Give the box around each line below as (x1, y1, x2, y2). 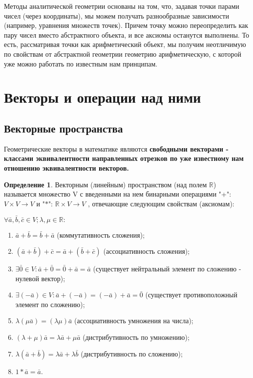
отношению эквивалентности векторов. (4, 162, 129, 173)
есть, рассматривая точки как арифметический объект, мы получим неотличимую (4, 39, 246, 49)
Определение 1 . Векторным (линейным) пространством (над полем (4, 179, 207, 189)
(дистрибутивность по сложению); (81, 348, 183, 358)
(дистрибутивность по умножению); (83, 332, 190, 342)
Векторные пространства (4, 120, 123, 135)
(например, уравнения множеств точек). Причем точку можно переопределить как (4, 20, 249, 30)
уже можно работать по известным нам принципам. (4, 58, 158, 68)
